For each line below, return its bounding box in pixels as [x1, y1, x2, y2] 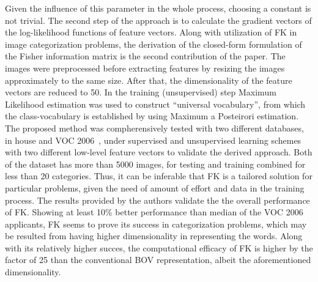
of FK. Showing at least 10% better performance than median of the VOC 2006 [5, 206, 303, 218]
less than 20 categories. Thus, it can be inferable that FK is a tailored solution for [5, 169, 312, 182]
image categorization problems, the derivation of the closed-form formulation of [5, 37, 302, 50]
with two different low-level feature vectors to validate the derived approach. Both [5, 146, 312, 158]
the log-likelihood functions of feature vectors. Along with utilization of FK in [5, 26, 297, 39]
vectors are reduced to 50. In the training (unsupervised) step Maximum [5, 86, 276, 98]
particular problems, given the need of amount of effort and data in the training [5, 181, 305, 194]
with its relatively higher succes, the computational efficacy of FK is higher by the [5, 241, 313, 254]
